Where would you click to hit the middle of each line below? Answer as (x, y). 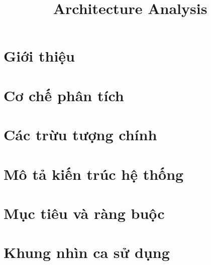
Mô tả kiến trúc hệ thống (94, 174)
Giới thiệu (39, 56)
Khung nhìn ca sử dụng (87, 252)
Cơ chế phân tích (64, 95)
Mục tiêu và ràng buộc (84, 213)
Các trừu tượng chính (80, 135)
